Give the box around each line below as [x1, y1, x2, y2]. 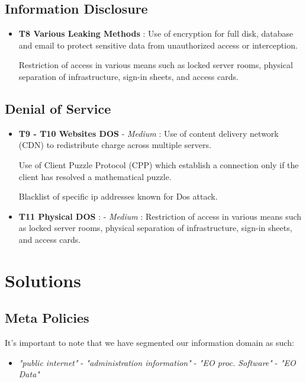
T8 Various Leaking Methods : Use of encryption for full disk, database [18, 27, 294, 40]
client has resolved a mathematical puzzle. [18, 170, 172, 182]
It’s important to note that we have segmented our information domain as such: [5, 336, 294, 349]
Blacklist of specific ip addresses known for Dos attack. [18, 190, 218, 203]
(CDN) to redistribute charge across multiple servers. [18, 139, 211, 151]
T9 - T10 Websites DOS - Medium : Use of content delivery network [18, 127, 279, 139]
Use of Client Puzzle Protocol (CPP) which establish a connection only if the [18, 158, 299, 171]
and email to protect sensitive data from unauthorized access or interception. [18, 38, 298, 51]
